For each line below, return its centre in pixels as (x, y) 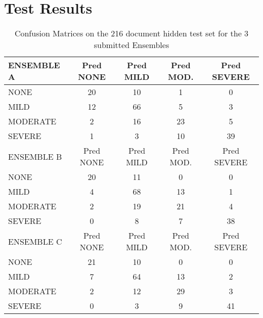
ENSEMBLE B (35, 156)
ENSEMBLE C (35, 241)
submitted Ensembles (131, 45)
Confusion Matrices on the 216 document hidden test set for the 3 (131, 33)
